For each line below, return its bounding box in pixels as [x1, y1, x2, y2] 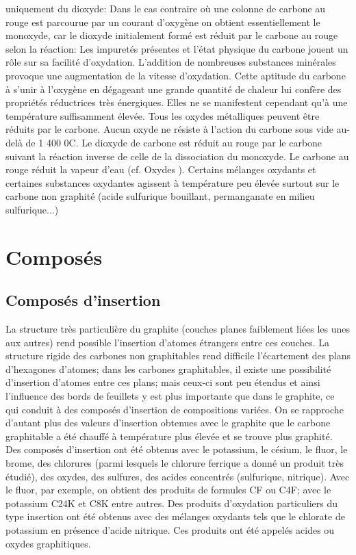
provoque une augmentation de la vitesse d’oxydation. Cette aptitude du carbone [5, 68, 346, 82]
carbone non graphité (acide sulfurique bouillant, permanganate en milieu [5, 189, 315, 203]
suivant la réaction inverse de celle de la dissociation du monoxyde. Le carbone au [5, 149, 349, 163]
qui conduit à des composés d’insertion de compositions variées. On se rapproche [5, 402, 344, 416]
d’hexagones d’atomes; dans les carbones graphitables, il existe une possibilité [5, 361, 331, 376]
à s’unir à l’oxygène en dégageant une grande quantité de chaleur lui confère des [5, 81, 342, 96]
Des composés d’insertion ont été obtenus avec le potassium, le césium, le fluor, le [5, 442, 348, 456]
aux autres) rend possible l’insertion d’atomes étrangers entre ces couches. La [5, 335, 330, 349]
